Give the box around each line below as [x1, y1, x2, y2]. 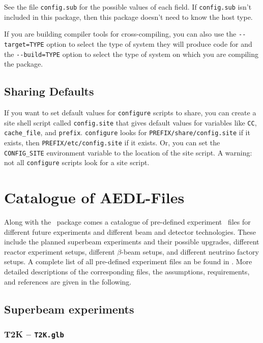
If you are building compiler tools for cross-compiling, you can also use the [4, 28, 237, 39]
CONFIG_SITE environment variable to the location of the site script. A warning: [4, 147, 252, 158]
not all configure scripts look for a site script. [4, 157, 150, 168]
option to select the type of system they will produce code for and [46, 38, 252, 49]
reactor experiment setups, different [4, 246, 115, 257]
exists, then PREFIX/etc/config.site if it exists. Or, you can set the [4, 137, 220, 147]
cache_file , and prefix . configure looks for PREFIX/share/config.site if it [4, 127, 250, 138]
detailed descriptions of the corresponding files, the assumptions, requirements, [4, 266, 250, 277]
